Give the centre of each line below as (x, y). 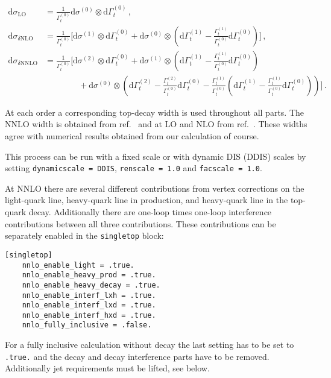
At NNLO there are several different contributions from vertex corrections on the (155, 188)
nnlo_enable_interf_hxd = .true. (89, 315)
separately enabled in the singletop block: (84, 235)
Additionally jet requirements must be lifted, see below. (107, 368)
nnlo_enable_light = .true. (78, 265)
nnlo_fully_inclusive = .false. (87, 325)
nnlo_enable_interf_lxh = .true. (89, 295)
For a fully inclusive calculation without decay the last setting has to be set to (150, 345)
